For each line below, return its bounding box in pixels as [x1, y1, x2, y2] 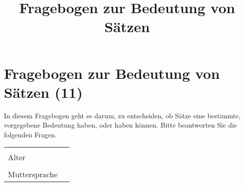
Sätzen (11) [4, 82, 83, 102]
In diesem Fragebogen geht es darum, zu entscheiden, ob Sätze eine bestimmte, [4, 110, 241, 120]
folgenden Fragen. [4, 129, 57, 139]
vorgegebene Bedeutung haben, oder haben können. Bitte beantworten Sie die [4, 120, 237, 130]
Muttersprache [8, 168, 58, 180]
